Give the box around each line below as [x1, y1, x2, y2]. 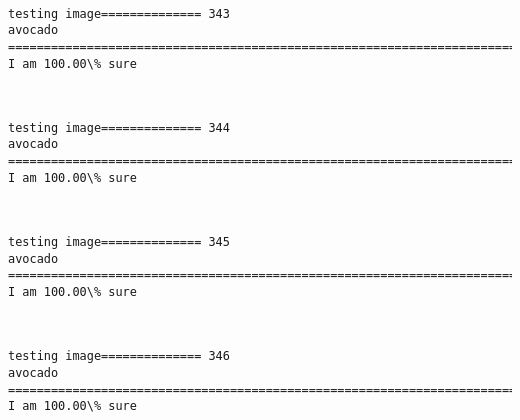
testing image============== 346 [8, 349, 230, 364]
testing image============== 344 [8, 120, 230, 135]
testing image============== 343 [8, 6, 230, 21]
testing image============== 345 [8, 235, 230, 250]
